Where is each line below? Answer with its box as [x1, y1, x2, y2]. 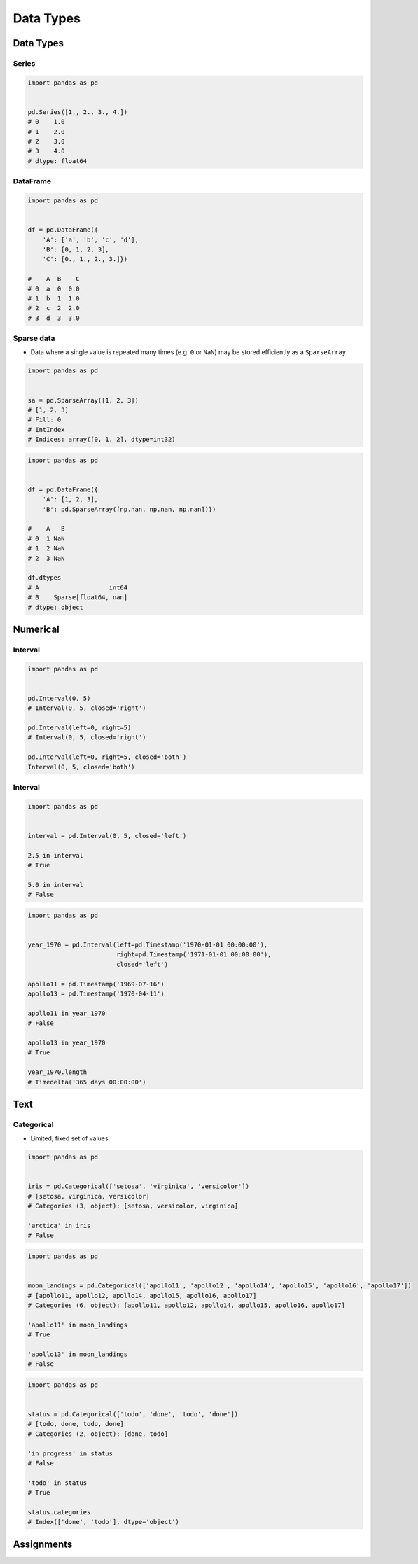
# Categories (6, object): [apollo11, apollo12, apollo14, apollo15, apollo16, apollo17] [27, 1301, 346, 1309]
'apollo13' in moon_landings [27, 1350, 128, 1358]
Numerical [13, 623, 60, 635]
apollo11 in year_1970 [27, 1009, 106, 1017]
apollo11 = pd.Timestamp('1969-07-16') [27, 980, 165, 988]
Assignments [13, 1538, 73, 1550]
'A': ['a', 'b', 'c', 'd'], [42, 235, 139, 244]
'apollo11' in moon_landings [27, 1320, 128, 1329]
